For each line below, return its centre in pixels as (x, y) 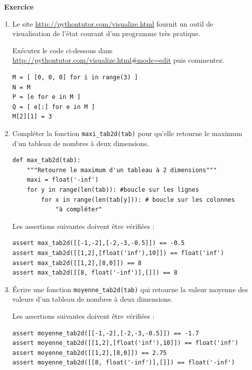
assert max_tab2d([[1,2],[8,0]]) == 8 (77, 263)
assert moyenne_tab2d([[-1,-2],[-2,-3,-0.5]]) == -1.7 (106, 333)
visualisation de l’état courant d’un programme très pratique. (106, 33)
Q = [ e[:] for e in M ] (54, 107)
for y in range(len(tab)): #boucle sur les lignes (113, 190)
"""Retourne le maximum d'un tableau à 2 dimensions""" (122, 170)
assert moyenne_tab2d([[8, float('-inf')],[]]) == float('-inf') (123, 363)
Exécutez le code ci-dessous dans (62, 50)
